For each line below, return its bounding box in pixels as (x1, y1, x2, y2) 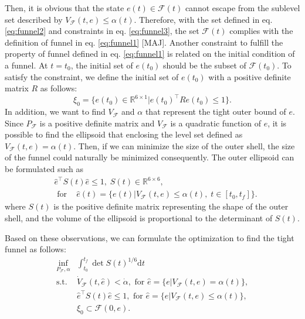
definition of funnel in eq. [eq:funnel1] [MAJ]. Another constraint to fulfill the (5, 36, 283, 48)
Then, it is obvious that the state (5, 2, 124, 13)
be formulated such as (5, 163, 83, 175)
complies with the (229, 25, 293, 37)
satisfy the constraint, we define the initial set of (5, 70, 179, 83)
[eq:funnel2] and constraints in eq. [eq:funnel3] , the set (5, 25, 199, 37)
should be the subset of (162, 59, 246, 71)
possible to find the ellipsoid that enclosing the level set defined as (5, 128, 243, 140)
